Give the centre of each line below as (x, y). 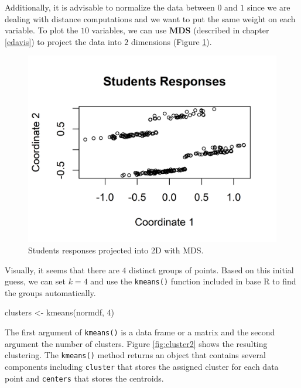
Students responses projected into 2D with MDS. (116, 250)
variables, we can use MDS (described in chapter (180, 30)
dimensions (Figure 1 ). (171, 41)
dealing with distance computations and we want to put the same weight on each (150, 18)
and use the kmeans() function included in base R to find (193, 281)
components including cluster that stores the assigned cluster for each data (142, 366)
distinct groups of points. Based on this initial (211, 269)
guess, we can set (35, 281)
